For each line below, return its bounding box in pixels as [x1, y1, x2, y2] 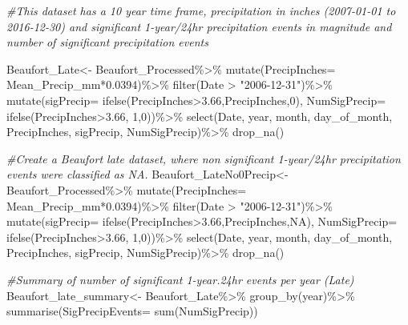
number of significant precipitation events [6, 34, 208, 50]
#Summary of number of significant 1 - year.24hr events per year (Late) [6, 271, 354, 287]
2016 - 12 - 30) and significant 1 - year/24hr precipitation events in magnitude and [6, 18, 392, 34]
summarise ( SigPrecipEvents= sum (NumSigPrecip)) [6, 303, 258, 319]
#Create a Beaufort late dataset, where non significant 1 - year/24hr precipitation [6, 150, 401, 167]
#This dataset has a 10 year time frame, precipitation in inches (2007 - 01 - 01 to [6, 2, 396, 18]
